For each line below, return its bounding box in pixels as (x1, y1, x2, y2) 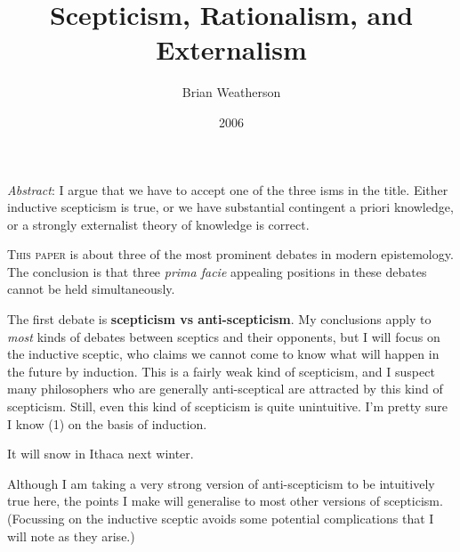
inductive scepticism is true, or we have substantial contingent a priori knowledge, (7, 198, 454, 216)
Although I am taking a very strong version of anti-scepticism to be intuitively (7, 474, 435, 492)
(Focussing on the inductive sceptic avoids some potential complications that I (7, 509, 434, 527)
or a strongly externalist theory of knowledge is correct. (7, 215, 310, 233)
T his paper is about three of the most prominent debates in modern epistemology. (7, 245, 454, 264)
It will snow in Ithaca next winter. (7, 444, 194, 463)
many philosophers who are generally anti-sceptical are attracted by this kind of (7, 379, 443, 398)
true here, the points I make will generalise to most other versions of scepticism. (7, 491, 443, 510)
